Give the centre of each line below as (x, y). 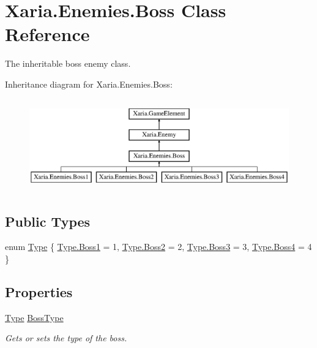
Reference (47, 34)
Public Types (48, 221)
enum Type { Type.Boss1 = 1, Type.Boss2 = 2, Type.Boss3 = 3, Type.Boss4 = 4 (158, 247)
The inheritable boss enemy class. (68, 63)
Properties (39, 292)
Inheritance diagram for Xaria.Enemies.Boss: (89, 84)
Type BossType (34, 317)
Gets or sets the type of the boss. (66, 338)
